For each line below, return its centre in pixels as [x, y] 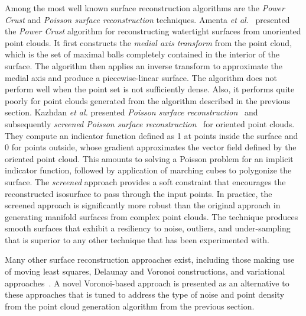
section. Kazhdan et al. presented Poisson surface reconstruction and [131, 112]
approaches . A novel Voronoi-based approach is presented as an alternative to [147, 283]
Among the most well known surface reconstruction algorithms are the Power [145, 8]
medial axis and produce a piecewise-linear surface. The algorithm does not [141, 77]
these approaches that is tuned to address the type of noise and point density [145, 294]
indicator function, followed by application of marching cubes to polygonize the [148, 170]
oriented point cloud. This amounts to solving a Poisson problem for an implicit [149, 158]
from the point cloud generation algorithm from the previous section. [130, 306]
